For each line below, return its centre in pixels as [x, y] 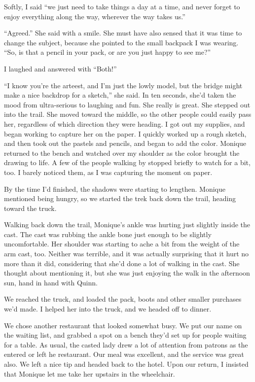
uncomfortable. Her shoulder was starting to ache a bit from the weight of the [122, 244]
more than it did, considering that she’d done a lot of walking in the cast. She [122, 263]
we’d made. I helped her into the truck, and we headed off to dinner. [108, 309]
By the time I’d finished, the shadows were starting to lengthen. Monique [115, 189]
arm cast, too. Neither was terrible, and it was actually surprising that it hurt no [127, 254]
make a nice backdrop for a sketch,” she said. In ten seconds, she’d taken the [120, 95]
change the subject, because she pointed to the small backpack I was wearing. [121, 42]
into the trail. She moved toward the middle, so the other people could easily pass [128, 114]
